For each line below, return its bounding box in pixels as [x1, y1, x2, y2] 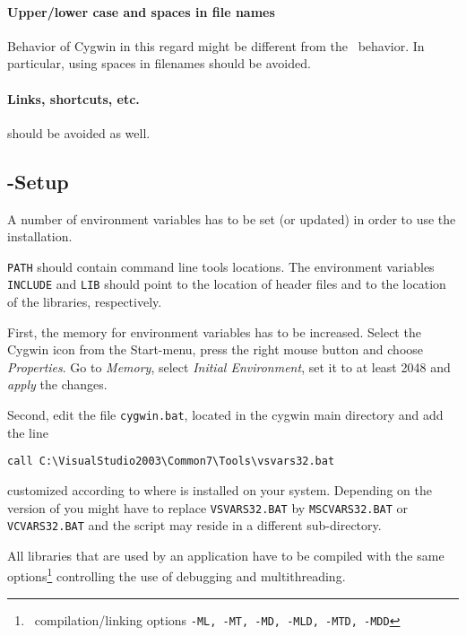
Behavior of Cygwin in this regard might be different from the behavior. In [7, 36, 425, 55]
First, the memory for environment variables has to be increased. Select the [7, 322, 421, 341]
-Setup [7, 167, 69, 195]
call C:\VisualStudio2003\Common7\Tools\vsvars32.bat [7, 455, 335, 468]
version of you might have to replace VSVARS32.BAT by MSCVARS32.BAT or [7, 498, 409, 517]
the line [7, 423, 48, 441]
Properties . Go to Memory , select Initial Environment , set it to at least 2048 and [7, 357, 451, 376]
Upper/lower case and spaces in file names [7, 2, 275, 21]
